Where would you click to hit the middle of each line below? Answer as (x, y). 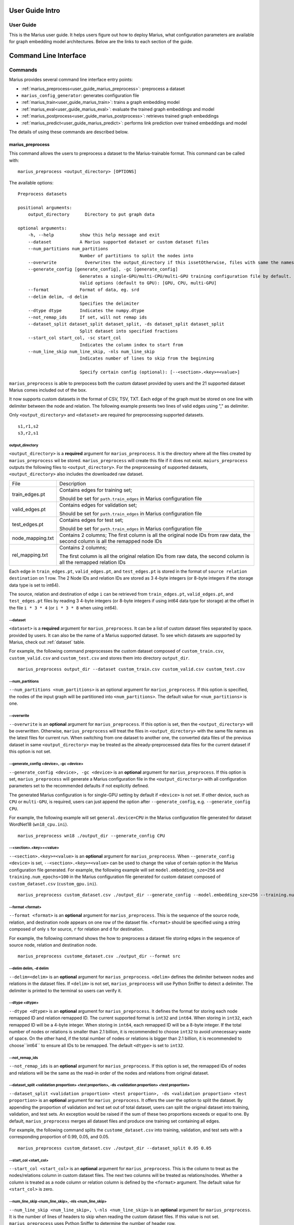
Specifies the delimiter (110, 304)
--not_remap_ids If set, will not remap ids (87, 318)
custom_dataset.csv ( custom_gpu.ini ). (53, 883)
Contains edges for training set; (96, 490)
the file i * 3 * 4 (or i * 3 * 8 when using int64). (63, 608)
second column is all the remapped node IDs (111, 541)
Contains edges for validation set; (98, 505)
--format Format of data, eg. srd (84, 290)
